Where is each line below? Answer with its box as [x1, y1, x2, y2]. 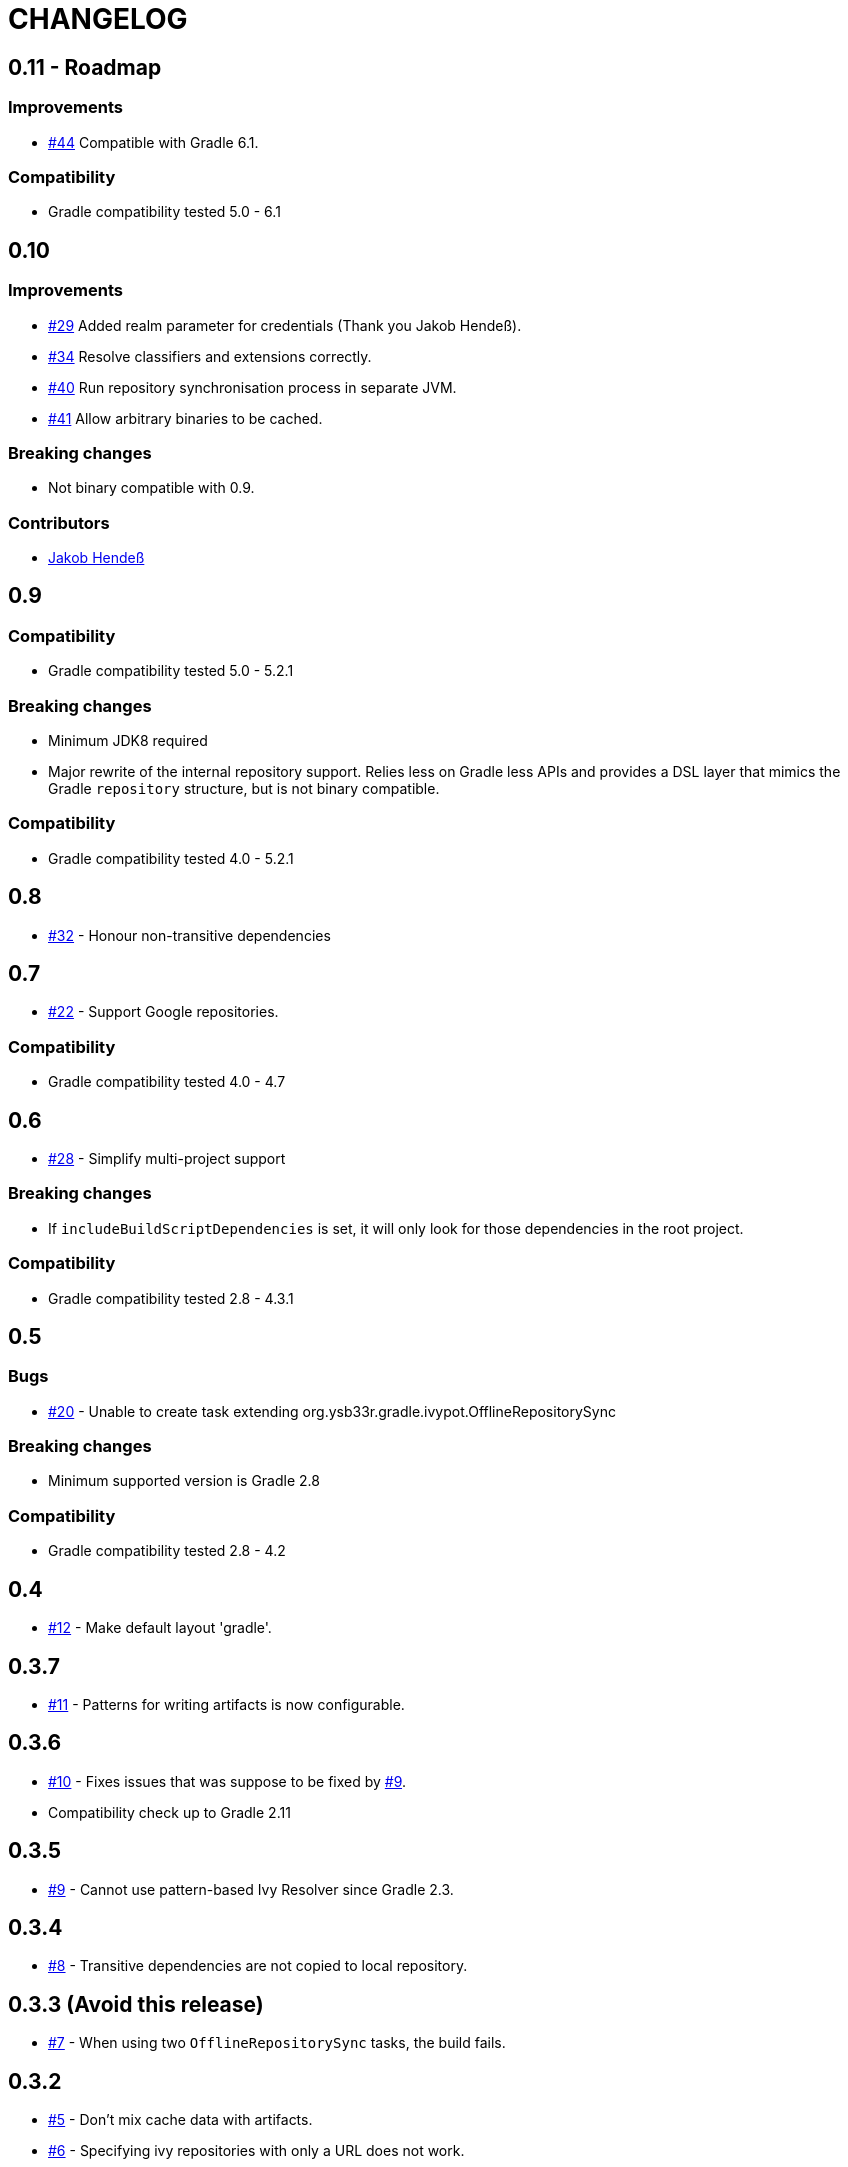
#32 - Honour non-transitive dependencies [48, 926, 331, 944]
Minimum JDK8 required [48, 731, 208, 749]
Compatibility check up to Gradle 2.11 [48, 1803, 291, 1821]
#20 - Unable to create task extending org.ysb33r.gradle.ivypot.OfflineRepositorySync [48, 1402, 616, 1420]
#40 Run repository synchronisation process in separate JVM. [48, 378, 457, 396]
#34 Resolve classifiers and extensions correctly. [48, 347, 372, 365]
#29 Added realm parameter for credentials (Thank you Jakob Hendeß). [48, 316, 522, 334]
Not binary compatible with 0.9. [48, 479, 255, 497]
